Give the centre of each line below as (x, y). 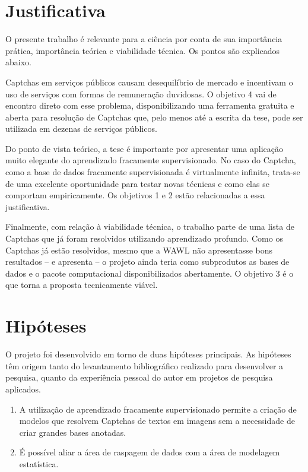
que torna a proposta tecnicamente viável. (82, 285)
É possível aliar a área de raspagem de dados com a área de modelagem (150, 452)
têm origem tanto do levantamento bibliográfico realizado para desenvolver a (145, 365)
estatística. (39, 463)
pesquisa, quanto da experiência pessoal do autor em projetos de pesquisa (139, 377)
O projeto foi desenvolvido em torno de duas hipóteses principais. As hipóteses (148, 354)
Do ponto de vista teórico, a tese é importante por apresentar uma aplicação (145, 148)
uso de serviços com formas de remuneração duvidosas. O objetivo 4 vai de (141, 94)
